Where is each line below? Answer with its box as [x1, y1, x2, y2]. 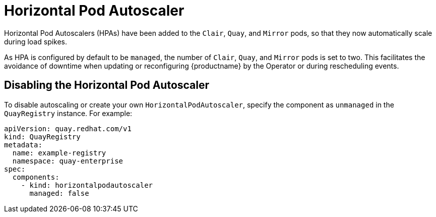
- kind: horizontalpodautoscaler [21, 181, 153, 189]
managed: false [29, 189, 89, 197]
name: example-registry [12, 148, 106, 157]
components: [12, 173, 59, 181]
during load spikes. [4, 37, 68, 46]
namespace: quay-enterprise [12, 156, 123, 165]
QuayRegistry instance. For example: [4, 108, 133, 118]
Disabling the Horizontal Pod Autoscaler [4, 79, 210, 92]
